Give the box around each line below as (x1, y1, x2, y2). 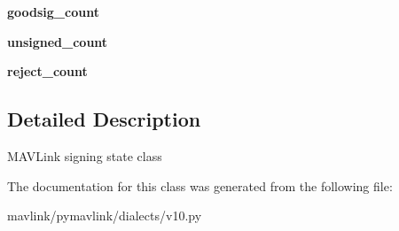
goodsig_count (7, 3, 99, 20)
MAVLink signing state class (7, 146, 162, 165)
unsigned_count (7, 32, 108, 50)
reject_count (7, 62, 88, 81)
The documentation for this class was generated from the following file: (7, 176, 393, 195)
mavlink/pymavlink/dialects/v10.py (7, 206, 202, 225)
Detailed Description (7, 105, 201, 133)
